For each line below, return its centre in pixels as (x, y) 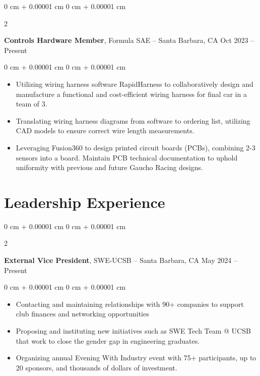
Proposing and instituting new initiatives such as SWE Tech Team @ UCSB (133, 331)
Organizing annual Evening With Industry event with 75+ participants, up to (136, 358)
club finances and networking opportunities (82, 314)
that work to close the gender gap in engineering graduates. (108, 340)
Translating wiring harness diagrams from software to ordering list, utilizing (133, 120)
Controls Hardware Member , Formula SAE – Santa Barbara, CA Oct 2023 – (129, 40)
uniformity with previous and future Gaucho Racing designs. (109, 167)
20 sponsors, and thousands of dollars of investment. (96, 367)
